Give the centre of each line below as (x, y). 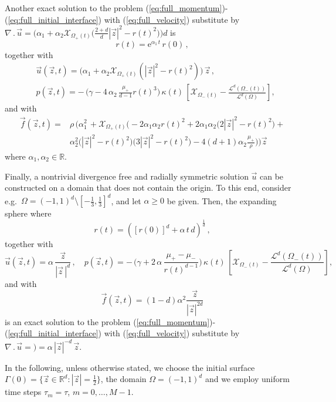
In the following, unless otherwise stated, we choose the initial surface (130, 367)
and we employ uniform (247, 379)
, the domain (123, 379)
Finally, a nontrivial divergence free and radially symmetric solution (127, 176)
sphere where (28, 213)
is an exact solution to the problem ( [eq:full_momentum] (107, 321)
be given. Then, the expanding (222, 200)
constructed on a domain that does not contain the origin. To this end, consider (148, 188)
